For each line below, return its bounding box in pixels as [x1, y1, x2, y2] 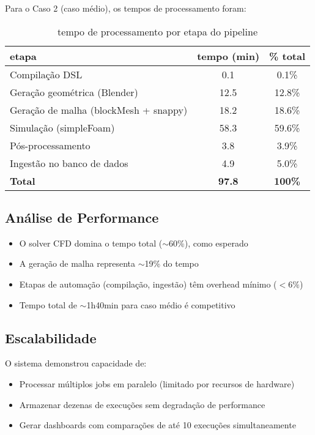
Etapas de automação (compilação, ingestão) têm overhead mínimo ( [19, 277, 277, 290]
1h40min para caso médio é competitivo [86, 298, 235, 311]
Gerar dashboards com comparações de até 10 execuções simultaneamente [19, 418, 296, 431]
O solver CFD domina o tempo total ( [19, 236, 163, 249]
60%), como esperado [169, 236, 248, 249]
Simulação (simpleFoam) [10, 120, 115, 135]
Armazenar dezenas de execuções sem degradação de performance [19, 398, 265, 411]
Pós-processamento [10, 138, 91, 152]
